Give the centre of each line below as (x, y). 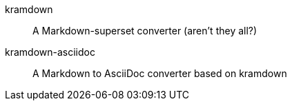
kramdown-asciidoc (50, 52)
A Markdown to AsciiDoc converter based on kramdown (160, 73)
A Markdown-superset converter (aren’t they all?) (145, 31)
